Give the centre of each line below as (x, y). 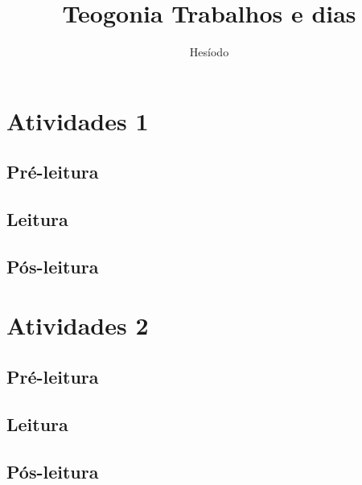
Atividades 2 (78, 325)
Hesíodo (209, 52)
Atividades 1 (78, 120)
